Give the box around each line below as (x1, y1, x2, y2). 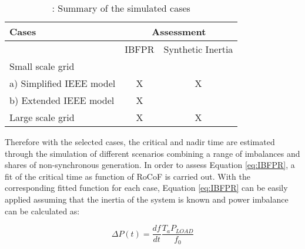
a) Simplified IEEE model (9, 76, 116, 90)
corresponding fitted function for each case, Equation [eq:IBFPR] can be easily (5, 181, 288, 194)
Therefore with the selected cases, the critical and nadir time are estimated (5, 136, 275, 147)
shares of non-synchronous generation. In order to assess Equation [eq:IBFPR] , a (5, 159, 295, 171)
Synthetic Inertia (163, 42, 233, 56)
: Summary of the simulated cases (52, 1, 190, 15)
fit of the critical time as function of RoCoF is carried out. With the (5, 170, 250, 182)
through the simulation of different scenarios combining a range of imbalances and (5, 147, 300, 159)
